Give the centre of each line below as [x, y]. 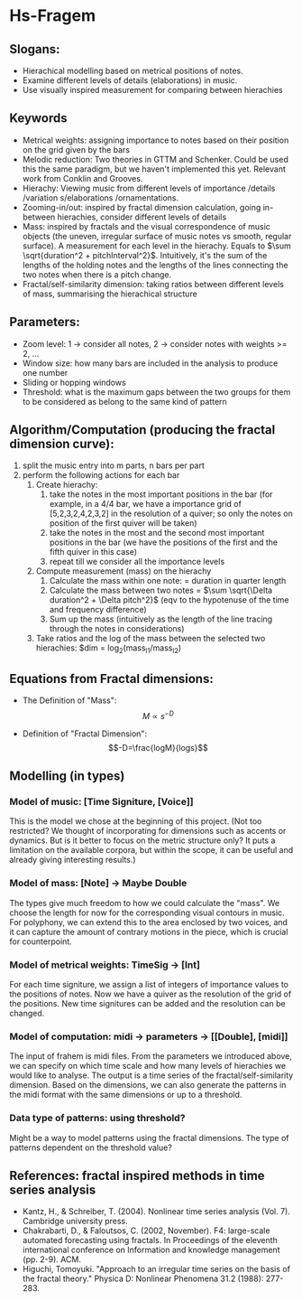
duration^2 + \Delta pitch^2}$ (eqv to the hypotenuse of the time [169, 600]
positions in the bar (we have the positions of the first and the [164, 542]
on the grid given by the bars [76, 149]
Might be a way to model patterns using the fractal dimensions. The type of [149, 1137]
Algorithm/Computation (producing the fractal [142, 430]
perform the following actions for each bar [101, 475]
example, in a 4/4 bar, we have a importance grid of [145, 504]
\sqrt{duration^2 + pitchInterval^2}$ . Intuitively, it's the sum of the [145, 255]
